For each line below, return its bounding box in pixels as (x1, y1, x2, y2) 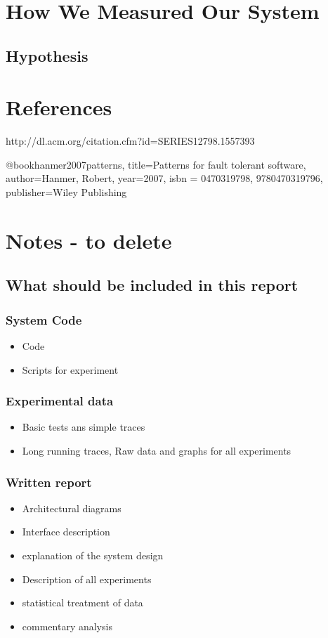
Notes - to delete (6, 226, 172, 254)
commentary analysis (22, 618, 112, 633)
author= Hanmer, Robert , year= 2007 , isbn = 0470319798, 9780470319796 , (6, 171, 323, 185)
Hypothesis (6, 44, 88, 66)
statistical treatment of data (22, 595, 143, 610)
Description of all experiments (22, 571, 152, 586)
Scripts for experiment (22, 362, 119, 377)
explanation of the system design (22, 548, 164, 563)
